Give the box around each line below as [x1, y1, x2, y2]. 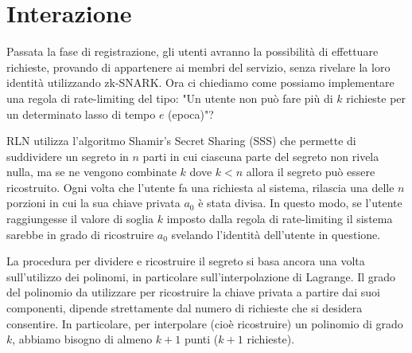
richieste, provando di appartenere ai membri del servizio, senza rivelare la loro [6, 58, 391, 75]
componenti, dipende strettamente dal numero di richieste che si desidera [6, 300, 363, 316]
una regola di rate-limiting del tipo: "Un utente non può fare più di [6, 89, 333, 106]
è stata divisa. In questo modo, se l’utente [198, 194, 402, 211]
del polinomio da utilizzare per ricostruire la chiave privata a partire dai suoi [6, 284, 380, 300]
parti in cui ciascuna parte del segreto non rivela [142, 147, 379, 164]
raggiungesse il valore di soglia [6, 210, 154, 227]
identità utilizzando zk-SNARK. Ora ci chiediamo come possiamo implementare [6, 74, 395, 91]
